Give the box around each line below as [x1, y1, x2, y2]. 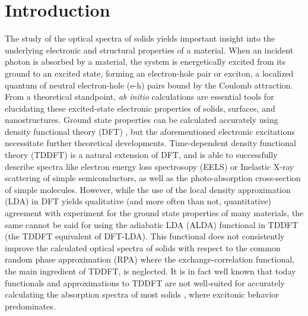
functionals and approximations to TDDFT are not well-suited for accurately [5, 276, 285, 289]
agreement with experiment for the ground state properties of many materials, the [5, 207, 304, 219]
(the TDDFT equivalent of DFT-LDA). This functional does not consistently [5, 230, 285, 242]
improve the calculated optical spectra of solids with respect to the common [5, 241, 281, 254]
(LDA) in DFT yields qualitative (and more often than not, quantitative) [5, 195, 271, 207]
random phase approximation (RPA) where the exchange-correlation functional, [5, 253, 294, 266]
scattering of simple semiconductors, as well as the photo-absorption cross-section [5, 172, 301, 184]
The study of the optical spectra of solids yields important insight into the [5, 32, 275, 45]
